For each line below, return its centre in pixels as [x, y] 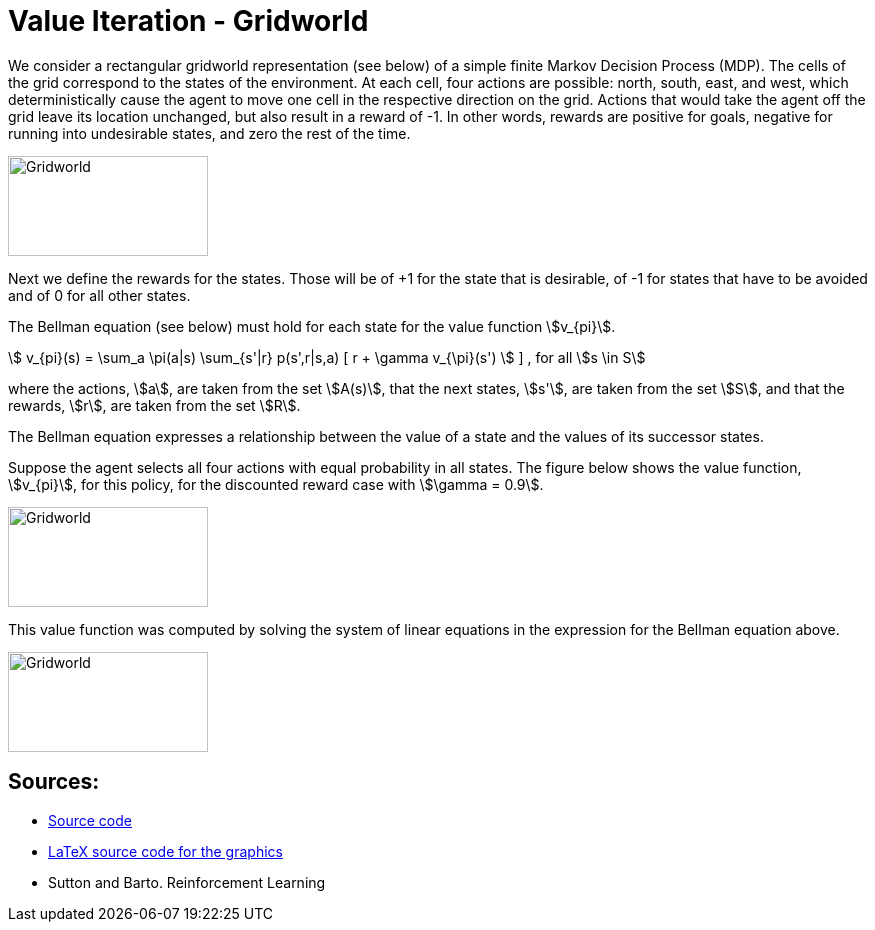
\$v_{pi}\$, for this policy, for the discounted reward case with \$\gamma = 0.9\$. [276, 484]
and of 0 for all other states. [99, 295]
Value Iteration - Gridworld [188, 21]
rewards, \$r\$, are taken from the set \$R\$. [154, 405]
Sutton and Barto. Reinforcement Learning [187, 882]
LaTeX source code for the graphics [165, 851]
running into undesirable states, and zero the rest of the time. [209, 133]
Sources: [54, 782]
